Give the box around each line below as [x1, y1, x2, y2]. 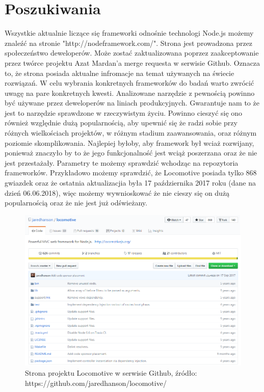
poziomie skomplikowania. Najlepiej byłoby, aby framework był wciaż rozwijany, [5, 137, 254, 148]
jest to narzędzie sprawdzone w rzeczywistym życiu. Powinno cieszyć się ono [5, 107, 243, 118]
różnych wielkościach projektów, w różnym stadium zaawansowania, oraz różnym [5, 127, 257, 138]
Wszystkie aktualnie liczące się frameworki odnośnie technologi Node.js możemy [5, 28, 254, 38]
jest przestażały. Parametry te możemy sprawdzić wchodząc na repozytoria [5, 157, 239, 168]
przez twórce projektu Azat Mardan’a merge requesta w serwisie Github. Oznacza [5, 57, 260, 68]
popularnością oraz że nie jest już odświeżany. [5, 197, 147, 208]
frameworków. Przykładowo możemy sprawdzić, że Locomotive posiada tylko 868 [5, 167, 257, 178]
